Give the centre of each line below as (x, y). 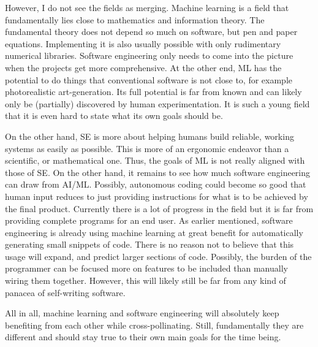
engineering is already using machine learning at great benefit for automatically (154, 232)
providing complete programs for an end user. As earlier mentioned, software (149, 220)
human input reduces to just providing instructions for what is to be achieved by (157, 196)
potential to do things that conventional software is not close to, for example (149, 79)
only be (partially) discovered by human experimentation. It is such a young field (157, 103)
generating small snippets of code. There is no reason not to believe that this (150, 244)
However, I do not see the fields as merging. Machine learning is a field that (147, 7)
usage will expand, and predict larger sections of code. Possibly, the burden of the (158, 256)
